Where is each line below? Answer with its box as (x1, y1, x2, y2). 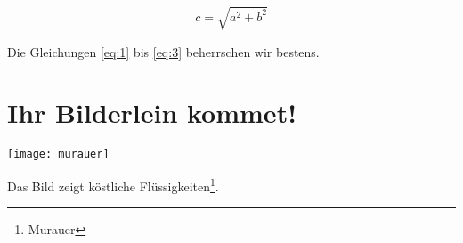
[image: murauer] (7, 148, 110, 161)
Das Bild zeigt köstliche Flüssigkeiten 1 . (7, 174, 219, 195)
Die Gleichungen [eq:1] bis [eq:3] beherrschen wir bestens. (7, 42, 320, 61)
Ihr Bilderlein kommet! (7, 94, 296, 131)
